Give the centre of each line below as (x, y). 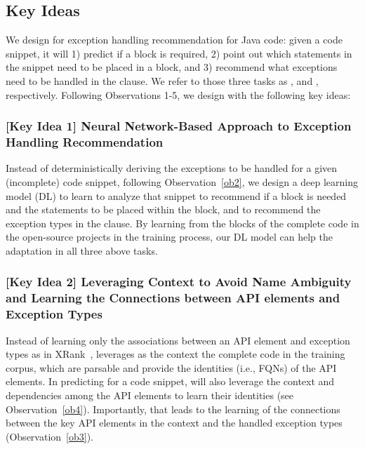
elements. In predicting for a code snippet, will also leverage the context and (170, 381)
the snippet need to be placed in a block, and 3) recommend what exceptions (172, 67)
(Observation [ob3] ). (49, 436)
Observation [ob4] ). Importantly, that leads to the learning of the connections (173, 409)
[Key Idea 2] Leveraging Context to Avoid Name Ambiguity (179, 282)
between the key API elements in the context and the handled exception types (174, 423)
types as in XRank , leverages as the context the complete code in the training (175, 354)
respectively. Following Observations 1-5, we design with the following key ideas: (178, 94)
